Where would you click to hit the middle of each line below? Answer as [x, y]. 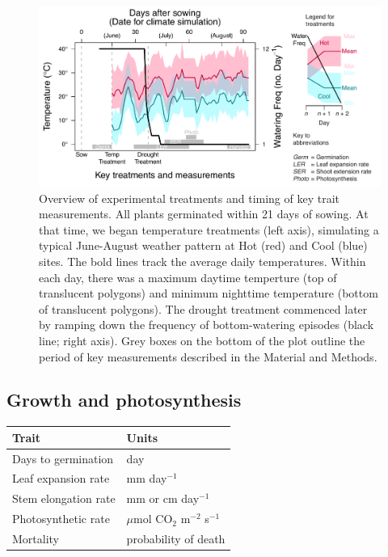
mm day [147, 478]
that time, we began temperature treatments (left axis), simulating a [209, 229]
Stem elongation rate [64, 498]
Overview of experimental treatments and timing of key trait [190, 198]
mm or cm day [163, 498]
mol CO [153, 519]
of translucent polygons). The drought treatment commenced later [203, 308]
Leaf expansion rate [61, 478]
